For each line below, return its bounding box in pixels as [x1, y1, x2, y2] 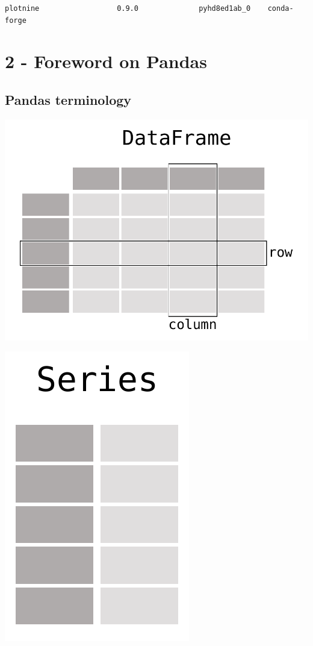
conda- [267, 4, 294, 13]
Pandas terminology [5, 90, 132, 108]
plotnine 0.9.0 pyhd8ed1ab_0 [5, 4, 251, 13]
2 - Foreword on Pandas [5, 49, 207, 74]
